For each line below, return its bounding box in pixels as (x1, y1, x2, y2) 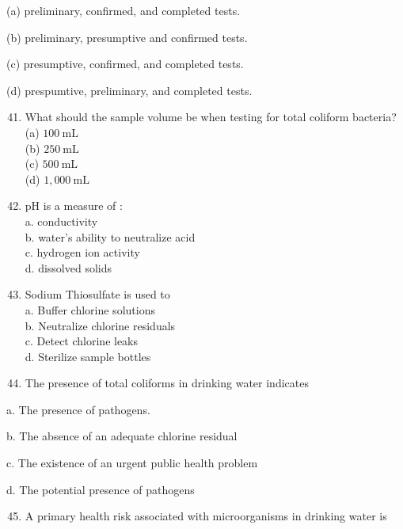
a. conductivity (25, 212, 98, 229)
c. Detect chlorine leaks (25, 333, 139, 349)
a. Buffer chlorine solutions (25, 301, 155, 318)
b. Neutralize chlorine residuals (25, 317, 176, 333)
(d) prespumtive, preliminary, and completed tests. (6, 82, 253, 98)
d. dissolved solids (25, 259, 112, 276)
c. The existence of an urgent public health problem (6, 455, 258, 471)
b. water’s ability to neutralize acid (25, 228, 196, 245)
